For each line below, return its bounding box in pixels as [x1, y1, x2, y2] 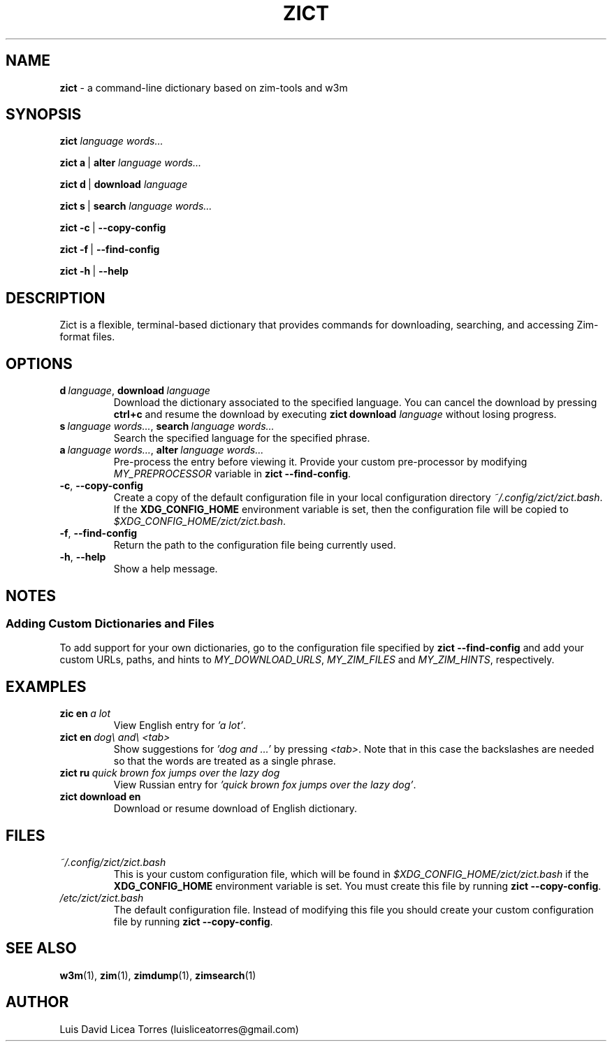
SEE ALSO [6, 939, 77, 958]
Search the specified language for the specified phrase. [113, 432, 370, 445]
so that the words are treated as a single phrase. [113, 755, 336, 767]
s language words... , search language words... [59, 420, 275, 433]
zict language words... [59, 135, 163, 147]
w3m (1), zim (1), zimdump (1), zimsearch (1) [59, 969, 256, 981]
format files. [59, 331, 115, 343]
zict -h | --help [59, 265, 129, 277]
